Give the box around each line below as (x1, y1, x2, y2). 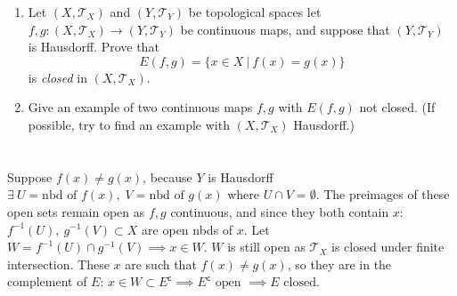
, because (143, 167, 192, 186)
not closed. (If (359, 98, 436, 116)
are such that (125, 254, 197, 273)
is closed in (28, 68, 88, 86)
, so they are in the (287, 254, 392, 273)
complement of (7, 272, 87, 291)
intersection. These (7, 254, 110, 273)
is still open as (227, 237, 306, 256)
